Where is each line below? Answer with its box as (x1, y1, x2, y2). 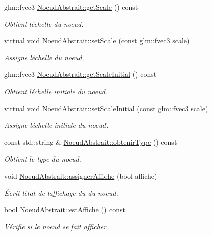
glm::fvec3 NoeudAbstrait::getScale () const (4, 2, 138, 12)
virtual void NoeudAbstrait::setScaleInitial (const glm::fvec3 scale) (4, 103, 208, 113)
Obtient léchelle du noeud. (4, 18, 84, 29)
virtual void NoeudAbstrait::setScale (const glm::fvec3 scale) (4, 35, 190, 46)
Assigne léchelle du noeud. (4, 52, 84, 62)
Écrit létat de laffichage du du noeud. (4, 187, 118, 198)
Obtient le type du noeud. (4, 153, 81, 164)
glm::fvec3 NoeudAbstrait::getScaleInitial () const (4, 69, 157, 80)
